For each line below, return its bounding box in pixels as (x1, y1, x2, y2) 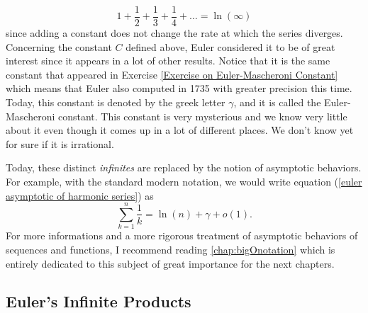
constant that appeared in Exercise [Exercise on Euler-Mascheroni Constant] (6, 67, 338, 81)
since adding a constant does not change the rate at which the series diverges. (6, 25, 343, 40)
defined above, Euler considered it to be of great (126, 39, 335, 54)
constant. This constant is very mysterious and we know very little (58, 108, 347, 123)
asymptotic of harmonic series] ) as (6, 188, 154, 203)
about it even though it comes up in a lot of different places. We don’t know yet (6, 123, 354, 137)
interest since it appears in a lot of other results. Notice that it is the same (6, 53, 330, 68)
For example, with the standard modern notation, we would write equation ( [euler (6, 174, 362, 188)
